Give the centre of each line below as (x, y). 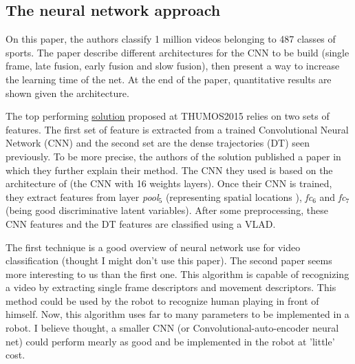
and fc (333, 196)
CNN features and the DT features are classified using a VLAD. (141, 223)
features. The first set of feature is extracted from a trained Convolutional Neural (177, 129)
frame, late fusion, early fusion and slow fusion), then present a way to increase (173, 66)
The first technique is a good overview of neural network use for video (153, 247)
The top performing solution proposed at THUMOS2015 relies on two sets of (168, 116)
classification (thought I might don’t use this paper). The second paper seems (169, 260)
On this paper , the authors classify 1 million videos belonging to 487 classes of (171, 39)
